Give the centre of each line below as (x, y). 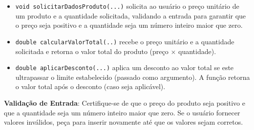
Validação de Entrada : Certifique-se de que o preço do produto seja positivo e (125, 102)
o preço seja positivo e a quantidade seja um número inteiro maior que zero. (129, 25)
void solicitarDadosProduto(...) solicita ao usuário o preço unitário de (127, 6)
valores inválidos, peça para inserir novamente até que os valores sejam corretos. (124, 122)
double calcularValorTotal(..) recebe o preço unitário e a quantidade (125, 41)
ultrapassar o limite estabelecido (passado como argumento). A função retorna (133, 77)
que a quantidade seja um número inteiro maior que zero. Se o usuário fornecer (122, 112)
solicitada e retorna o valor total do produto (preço (92, 51)
